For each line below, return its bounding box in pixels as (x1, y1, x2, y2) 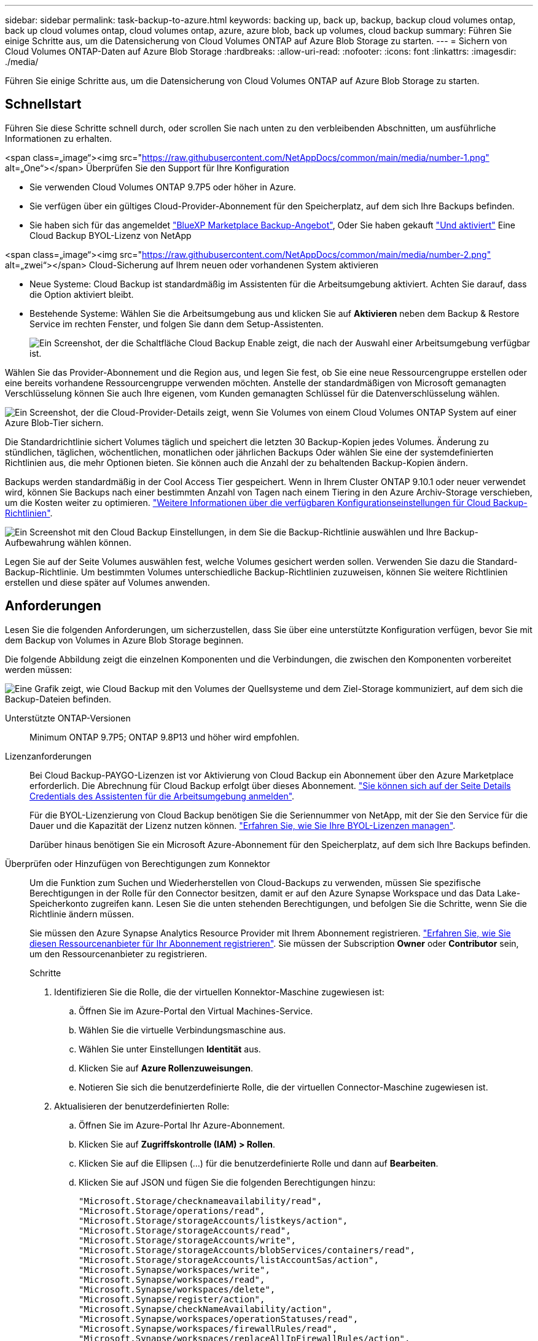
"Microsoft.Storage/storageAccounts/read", (79, 1225, 291, 1235)
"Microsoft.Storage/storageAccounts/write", (79, 1235, 297, 1245)
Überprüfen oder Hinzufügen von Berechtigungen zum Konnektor (5, 858, 270, 869)
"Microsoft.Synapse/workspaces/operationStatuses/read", (79, 1313, 359, 1324)
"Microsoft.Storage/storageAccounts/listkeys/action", (79, 1215, 348, 1226)
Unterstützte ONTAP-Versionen (5, 712, 131, 723)
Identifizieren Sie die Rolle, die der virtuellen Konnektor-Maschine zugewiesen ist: (54, 986, 384, 997)
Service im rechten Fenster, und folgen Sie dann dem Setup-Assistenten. (29, 318, 324, 329)
